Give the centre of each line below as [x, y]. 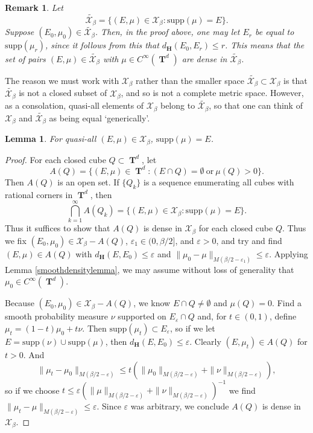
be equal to [274, 32]
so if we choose [32, 390]
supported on [142, 316]
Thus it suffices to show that [58, 228]
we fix [16, 240]
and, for [212, 316]
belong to [178, 105]
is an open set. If [88, 181]
